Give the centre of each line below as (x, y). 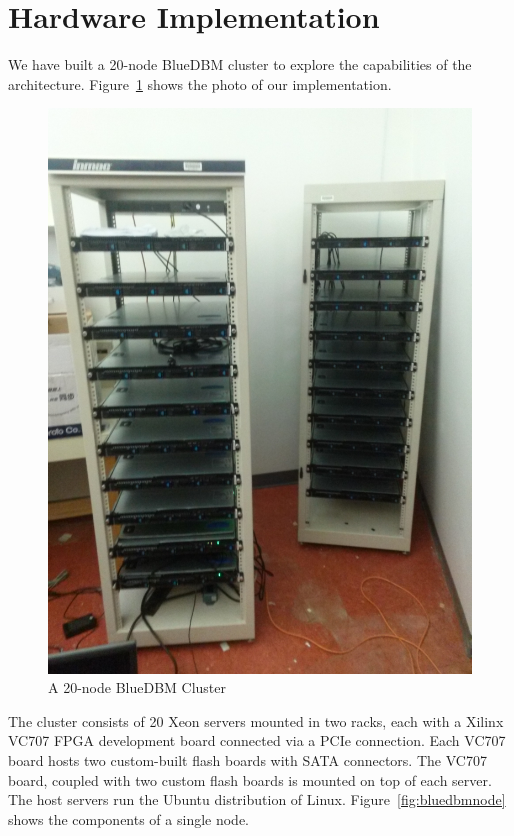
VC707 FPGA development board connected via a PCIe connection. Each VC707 (257, 740)
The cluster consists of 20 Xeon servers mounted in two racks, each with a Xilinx (256, 720)
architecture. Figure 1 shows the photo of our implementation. (200, 83)
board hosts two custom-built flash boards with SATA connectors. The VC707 (247, 760)
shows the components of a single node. (129, 818)
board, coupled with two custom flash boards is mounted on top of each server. (250, 779)
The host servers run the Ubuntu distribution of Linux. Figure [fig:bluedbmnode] (257, 799)
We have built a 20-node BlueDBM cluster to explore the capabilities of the (240, 64)
